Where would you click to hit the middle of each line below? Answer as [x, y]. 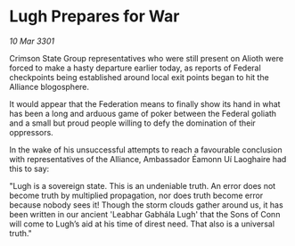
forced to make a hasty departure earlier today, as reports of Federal [135, 68]
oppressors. [31, 132]
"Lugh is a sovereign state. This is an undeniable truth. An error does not [143, 185]
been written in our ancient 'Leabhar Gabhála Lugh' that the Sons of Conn [145, 214]
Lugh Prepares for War [94, 16]
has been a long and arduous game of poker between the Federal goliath [143, 113]
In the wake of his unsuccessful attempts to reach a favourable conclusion [146, 150]
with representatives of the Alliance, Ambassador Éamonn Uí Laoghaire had [148, 159]
